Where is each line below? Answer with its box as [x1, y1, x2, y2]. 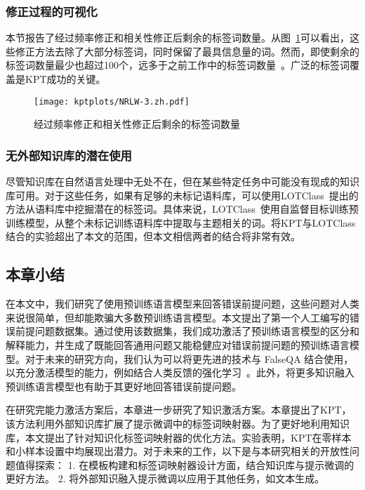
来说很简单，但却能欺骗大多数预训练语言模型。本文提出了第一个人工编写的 [6, 310, 350, 324]
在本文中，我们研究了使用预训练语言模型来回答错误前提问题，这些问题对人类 [6, 296, 359, 311]
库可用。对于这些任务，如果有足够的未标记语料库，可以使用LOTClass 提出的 [6, 187, 359, 202]
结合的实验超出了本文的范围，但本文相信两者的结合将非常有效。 [6, 229, 300, 244]
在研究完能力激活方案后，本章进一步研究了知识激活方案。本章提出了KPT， [6, 402, 352, 417]
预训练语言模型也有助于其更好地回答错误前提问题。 [6, 378, 241, 393]
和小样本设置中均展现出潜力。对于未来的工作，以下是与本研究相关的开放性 [6, 444, 350, 458]
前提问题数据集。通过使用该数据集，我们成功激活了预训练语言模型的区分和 [15, 324, 359, 338]
